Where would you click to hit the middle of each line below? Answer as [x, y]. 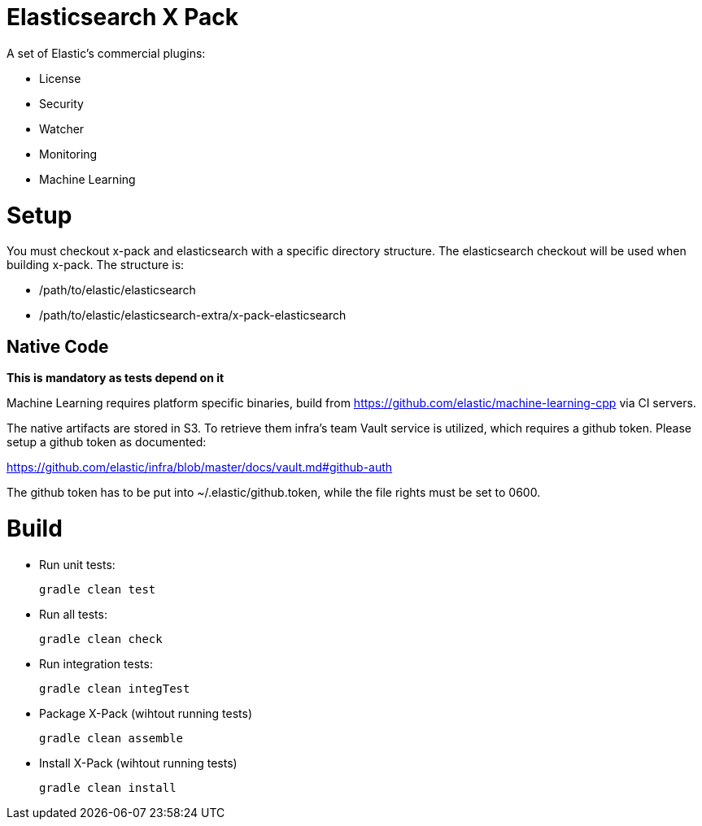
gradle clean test [98, 589]
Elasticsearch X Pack [123, 17]
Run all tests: [73, 614]
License [60, 78]
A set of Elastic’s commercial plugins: [106, 53]
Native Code [58, 346]
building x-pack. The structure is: [96, 265]
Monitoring [68, 154]
